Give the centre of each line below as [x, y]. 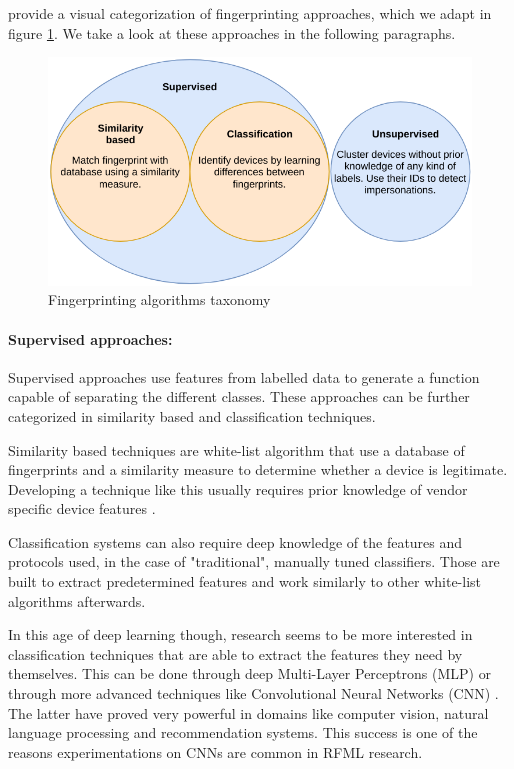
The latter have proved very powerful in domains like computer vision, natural [248, 712]
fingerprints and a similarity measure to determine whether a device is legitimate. [258, 469]
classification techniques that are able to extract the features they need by [235, 653]
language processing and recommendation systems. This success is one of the [243, 732]
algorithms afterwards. [77, 600]
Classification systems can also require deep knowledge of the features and [235, 541]
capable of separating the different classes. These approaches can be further [239, 396]
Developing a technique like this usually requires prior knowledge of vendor [238, 488]
